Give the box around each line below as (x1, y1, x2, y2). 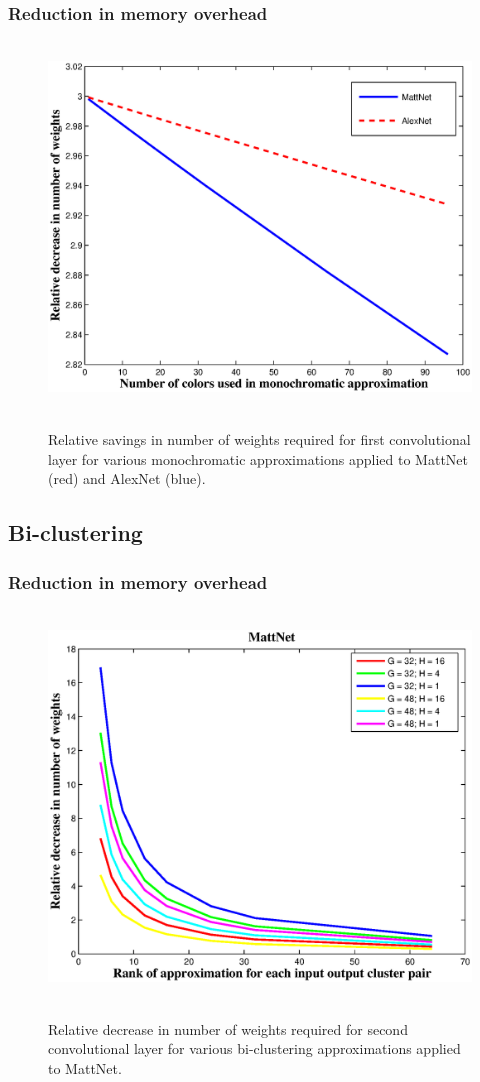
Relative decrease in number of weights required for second (48, 1018, 408, 1039)
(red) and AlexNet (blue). (48, 468, 206, 489)
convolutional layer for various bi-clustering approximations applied (48, 1038, 461, 1059)
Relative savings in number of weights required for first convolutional (48, 429, 471, 450)
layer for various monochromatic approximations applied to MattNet (48, 448, 468, 469)
